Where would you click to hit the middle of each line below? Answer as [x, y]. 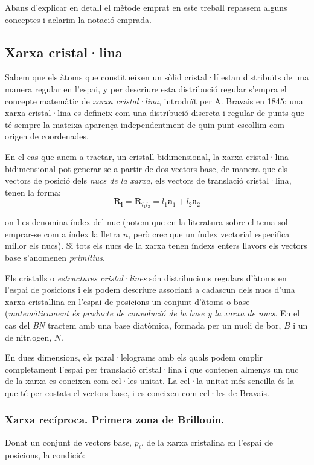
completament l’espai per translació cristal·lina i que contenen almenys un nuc [152, 369]
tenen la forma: [33, 192]
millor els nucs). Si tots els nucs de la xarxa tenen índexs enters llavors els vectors [156, 245]
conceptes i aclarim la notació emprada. [78, 19]
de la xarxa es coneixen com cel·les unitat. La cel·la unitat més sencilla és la [150, 381]
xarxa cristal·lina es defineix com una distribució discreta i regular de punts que [155, 113]
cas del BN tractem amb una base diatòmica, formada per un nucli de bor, [143, 325]
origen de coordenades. [47, 136]
